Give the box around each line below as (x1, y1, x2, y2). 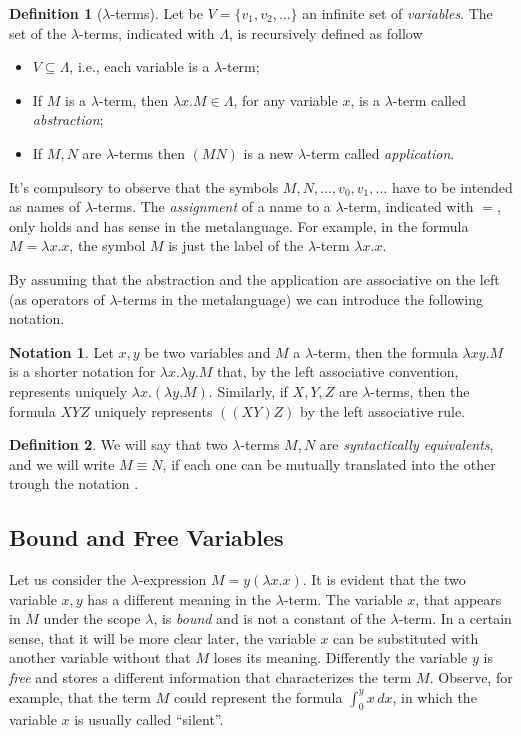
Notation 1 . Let (9, 341, 114, 362)
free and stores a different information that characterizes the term (9, 667, 412, 688)
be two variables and (144, 341, 271, 362)
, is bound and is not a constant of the (153, 608, 386, 629)
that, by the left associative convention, (217, 361, 459, 382)
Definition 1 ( (9, 3, 103, 23)
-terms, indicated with (79, 22, 215, 43)
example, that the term (9, 686, 151, 707)
